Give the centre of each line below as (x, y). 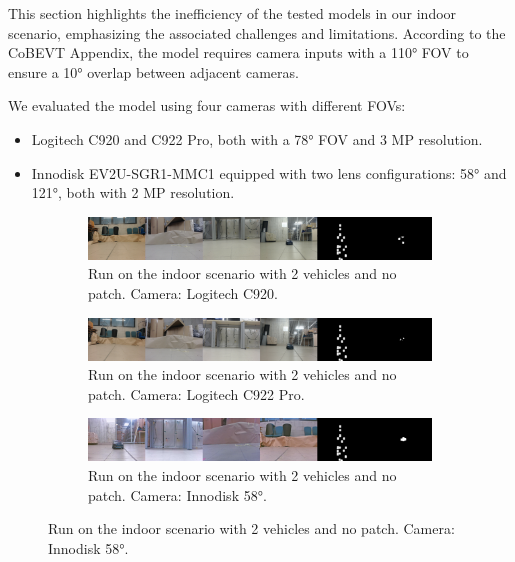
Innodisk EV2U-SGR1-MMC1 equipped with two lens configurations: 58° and (269, 172)
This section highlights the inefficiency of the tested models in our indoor (232, 13)
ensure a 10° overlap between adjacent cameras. (153, 71)
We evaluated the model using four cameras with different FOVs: (207, 105)
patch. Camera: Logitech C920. (183, 292)
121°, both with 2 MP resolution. (133, 192)
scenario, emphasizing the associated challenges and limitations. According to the (257, 32)
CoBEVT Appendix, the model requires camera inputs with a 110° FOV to (238, 52)
